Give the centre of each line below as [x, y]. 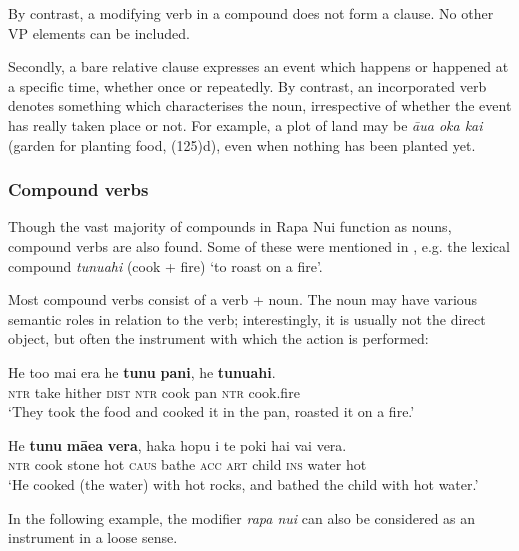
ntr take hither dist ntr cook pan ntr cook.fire [154, 391]
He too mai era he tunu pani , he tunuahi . [142, 371]
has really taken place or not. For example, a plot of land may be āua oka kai [245, 124]
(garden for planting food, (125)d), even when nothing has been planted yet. [242, 144]
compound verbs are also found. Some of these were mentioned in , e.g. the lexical [259, 245]
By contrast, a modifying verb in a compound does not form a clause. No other [251, 13]
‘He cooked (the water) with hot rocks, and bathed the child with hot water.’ [243, 483]
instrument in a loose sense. [93, 537]
